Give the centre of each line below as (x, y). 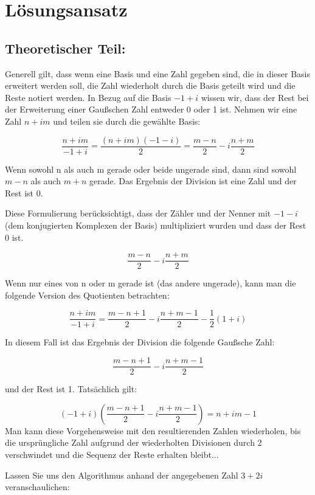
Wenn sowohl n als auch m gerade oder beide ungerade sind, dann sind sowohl (151, 169)
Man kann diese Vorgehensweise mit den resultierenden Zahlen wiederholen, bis (153, 430)
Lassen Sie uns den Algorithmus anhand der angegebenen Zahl (122, 475)
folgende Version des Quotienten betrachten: (87, 295)
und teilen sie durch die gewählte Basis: (127, 121)
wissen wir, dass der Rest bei (255, 97)
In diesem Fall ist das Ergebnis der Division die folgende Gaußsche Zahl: (140, 342)
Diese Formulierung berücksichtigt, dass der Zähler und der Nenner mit (138, 213)
